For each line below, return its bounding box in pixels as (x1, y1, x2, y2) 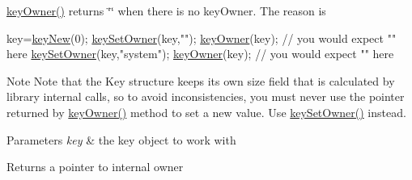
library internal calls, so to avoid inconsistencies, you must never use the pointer (6, 88, 405, 105)
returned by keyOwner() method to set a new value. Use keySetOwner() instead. (6, 103, 406, 120)
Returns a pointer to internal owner (6, 158, 184, 175)
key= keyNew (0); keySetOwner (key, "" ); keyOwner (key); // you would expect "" (6, 29, 397, 46)
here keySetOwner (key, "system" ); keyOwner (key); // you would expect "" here (6, 45, 394, 62)
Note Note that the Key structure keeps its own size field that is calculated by (6, 72, 395, 89)
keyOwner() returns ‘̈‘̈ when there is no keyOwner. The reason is (6, 2, 326, 19)
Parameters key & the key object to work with (6, 131, 236, 148)
